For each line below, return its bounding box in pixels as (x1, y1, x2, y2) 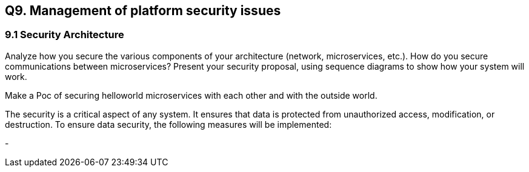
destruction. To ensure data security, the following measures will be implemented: (5, 119, 332, 130)
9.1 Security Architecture (5, 28, 124, 41)
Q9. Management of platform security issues (5, 3, 281, 18)
